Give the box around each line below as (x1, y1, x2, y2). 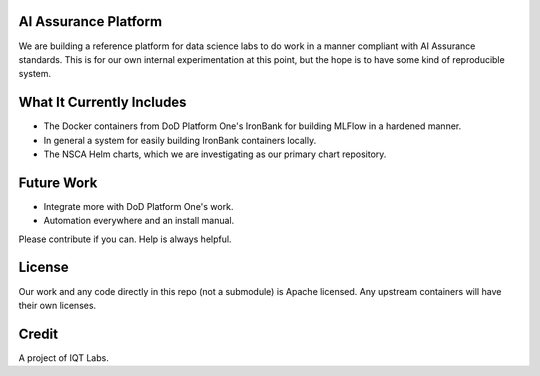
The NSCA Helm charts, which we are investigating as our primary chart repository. (43, 148, 387, 160)
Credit (18, 325, 59, 342)
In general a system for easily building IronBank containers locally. (43, 134, 317, 146)
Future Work (18, 174, 98, 191)
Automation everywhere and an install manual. (43, 215, 235, 227)
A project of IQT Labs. (18, 351, 109, 364)
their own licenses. (18, 299, 97, 311)
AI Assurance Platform (18, 13, 163, 30)
